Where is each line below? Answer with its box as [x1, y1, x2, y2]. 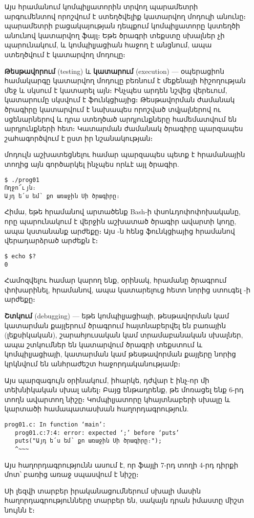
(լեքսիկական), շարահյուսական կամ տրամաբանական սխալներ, [4, 330, 243, 340]
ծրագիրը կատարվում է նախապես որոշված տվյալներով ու [4, 104, 221, 114]
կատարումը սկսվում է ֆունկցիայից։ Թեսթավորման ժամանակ [4, 94, 235, 105]
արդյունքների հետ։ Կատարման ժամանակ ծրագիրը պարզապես [4, 123, 243, 134]
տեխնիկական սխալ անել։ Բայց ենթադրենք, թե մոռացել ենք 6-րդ [4, 384, 244, 395]
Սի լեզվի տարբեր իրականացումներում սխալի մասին [4, 485, 201, 495]
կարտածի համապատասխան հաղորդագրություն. [4, 404, 189, 414]
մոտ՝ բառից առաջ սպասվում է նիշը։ [4, 469, 139, 479]
